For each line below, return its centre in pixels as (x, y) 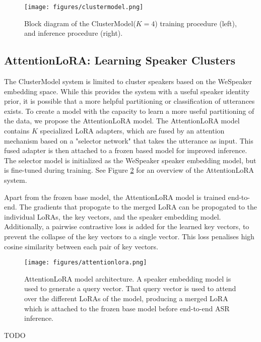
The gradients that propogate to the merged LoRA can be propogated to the (138, 207)
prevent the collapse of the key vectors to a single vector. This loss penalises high (129, 236)
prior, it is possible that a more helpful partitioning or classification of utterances (129, 101)
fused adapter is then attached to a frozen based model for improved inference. (126, 150)
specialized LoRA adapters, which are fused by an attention (132, 131)
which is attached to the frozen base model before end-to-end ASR (127, 308)
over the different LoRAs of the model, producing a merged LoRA (126, 298)
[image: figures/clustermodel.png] (84, 7)
